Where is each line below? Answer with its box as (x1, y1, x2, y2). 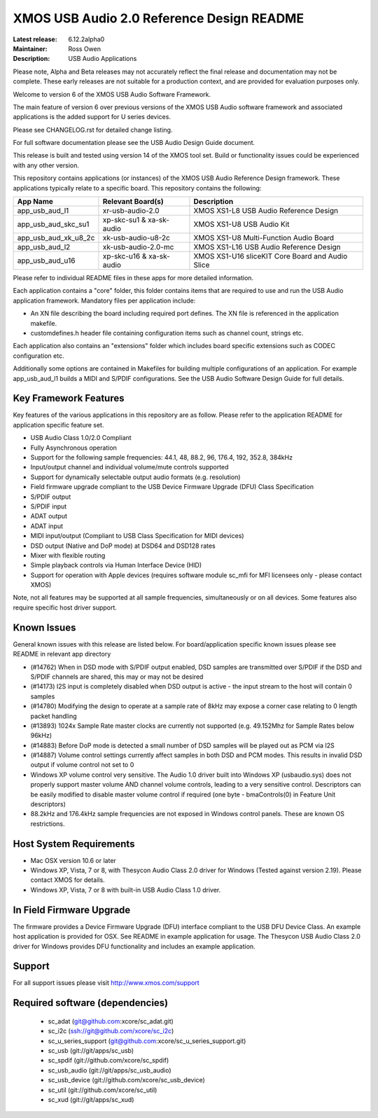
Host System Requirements (13, 838, 135, 850)
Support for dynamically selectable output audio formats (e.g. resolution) (30, 473, 241, 481)
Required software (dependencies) (13, 997, 169, 1009)
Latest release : (13, 35, 57, 43)
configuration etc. (13, 351, 64, 360)
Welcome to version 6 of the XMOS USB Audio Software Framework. (13, 90, 211, 98)
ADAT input (30, 522, 63, 530)
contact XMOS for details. (30, 876, 105, 884)
